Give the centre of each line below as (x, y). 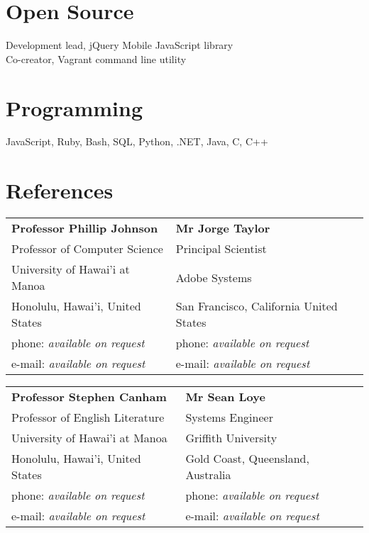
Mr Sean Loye (225, 397)
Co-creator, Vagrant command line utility (96, 58)
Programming (74, 107)
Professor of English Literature (88, 417)
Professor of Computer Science (87, 249)
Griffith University (231, 438)
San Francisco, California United (257, 306)
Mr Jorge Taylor (223, 228)
